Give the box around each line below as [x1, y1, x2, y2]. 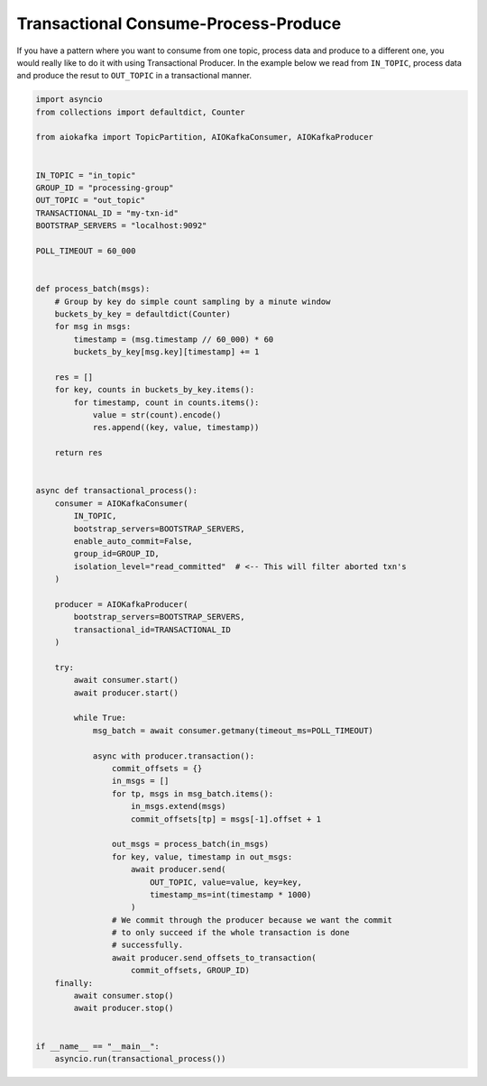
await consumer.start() [73, 675, 179, 686]
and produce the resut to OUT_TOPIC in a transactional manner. [16, 70, 253, 81]
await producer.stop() [73, 1003, 175, 1014]
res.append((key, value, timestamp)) [92, 422, 260, 433]
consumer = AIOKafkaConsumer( [54, 498, 188, 509]
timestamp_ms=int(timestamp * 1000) [149, 889, 312, 899]
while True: [73, 713, 126, 723]
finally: [54, 978, 94, 988]
